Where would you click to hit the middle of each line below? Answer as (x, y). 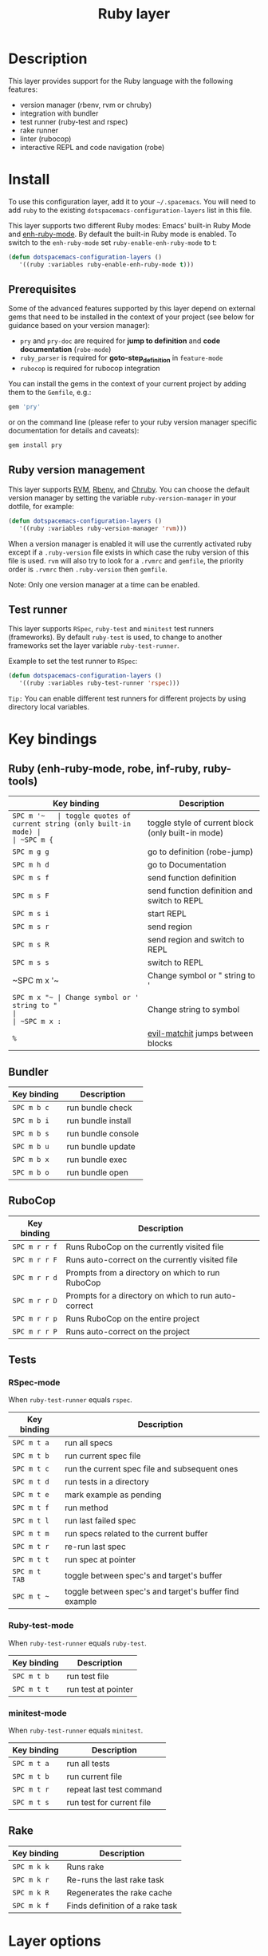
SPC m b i (31, 1120)
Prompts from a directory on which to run (143, 1272)
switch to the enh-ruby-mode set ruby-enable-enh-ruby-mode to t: (113, 242)
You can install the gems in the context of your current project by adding (127, 384)
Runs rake (85, 1867)
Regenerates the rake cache (119, 1892)
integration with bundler (59, 113)
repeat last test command (114, 1790)
